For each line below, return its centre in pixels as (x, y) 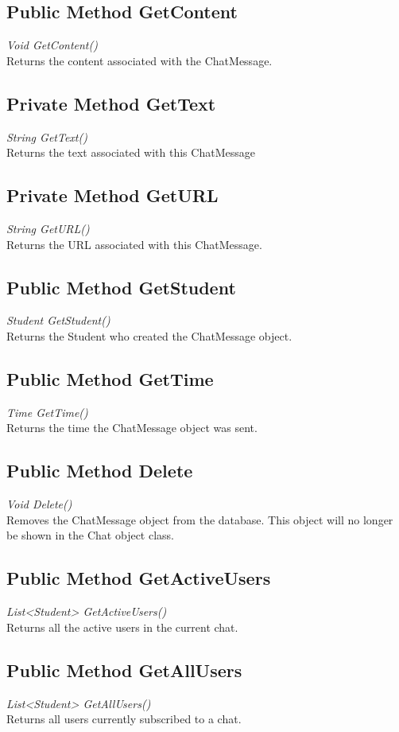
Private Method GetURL (112, 195)
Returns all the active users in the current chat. (122, 627)
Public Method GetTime (110, 378)
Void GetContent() (52, 45)
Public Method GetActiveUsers (139, 578)
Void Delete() (39, 504)
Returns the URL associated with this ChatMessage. (134, 244)
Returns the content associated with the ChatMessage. (139, 60)
